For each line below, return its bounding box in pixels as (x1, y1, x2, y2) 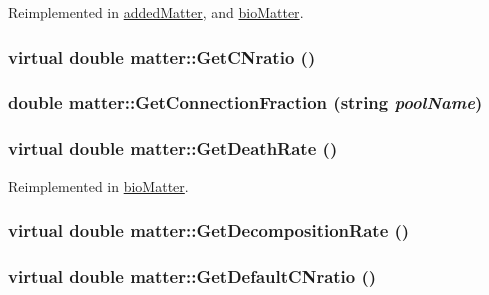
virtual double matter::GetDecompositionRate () (8, 218, 410, 243)
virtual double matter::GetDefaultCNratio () (8, 263, 377, 288)
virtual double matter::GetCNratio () (8, 44, 316, 69)
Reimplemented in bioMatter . (8, 175, 189, 196)
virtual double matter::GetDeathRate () (8, 136, 338, 161)
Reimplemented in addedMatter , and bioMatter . (8, 2, 304, 22)
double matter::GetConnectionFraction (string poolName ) (8, 90, 483, 115)
